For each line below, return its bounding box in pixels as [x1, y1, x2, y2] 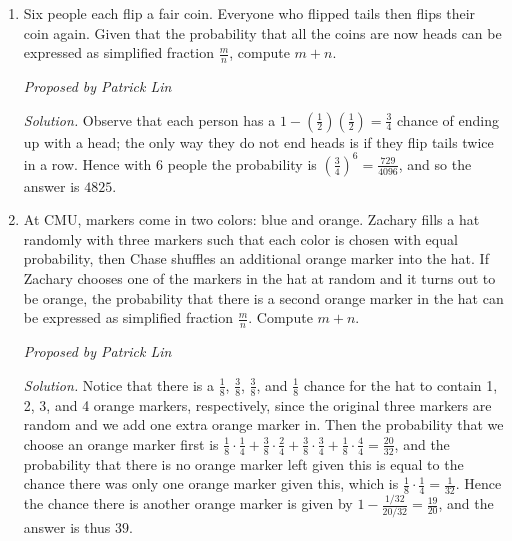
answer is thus [23, 516, 111, 537]
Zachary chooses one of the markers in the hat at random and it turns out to [23, 268, 496, 289]
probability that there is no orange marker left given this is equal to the [23, 453, 464, 474]
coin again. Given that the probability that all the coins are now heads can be [23, 22, 502, 43]
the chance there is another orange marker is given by [23, 493, 353, 514]
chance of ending [397, 109, 499, 130]
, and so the [398, 153, 472, 174]
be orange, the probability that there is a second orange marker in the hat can [23, 287, 504, 308]
